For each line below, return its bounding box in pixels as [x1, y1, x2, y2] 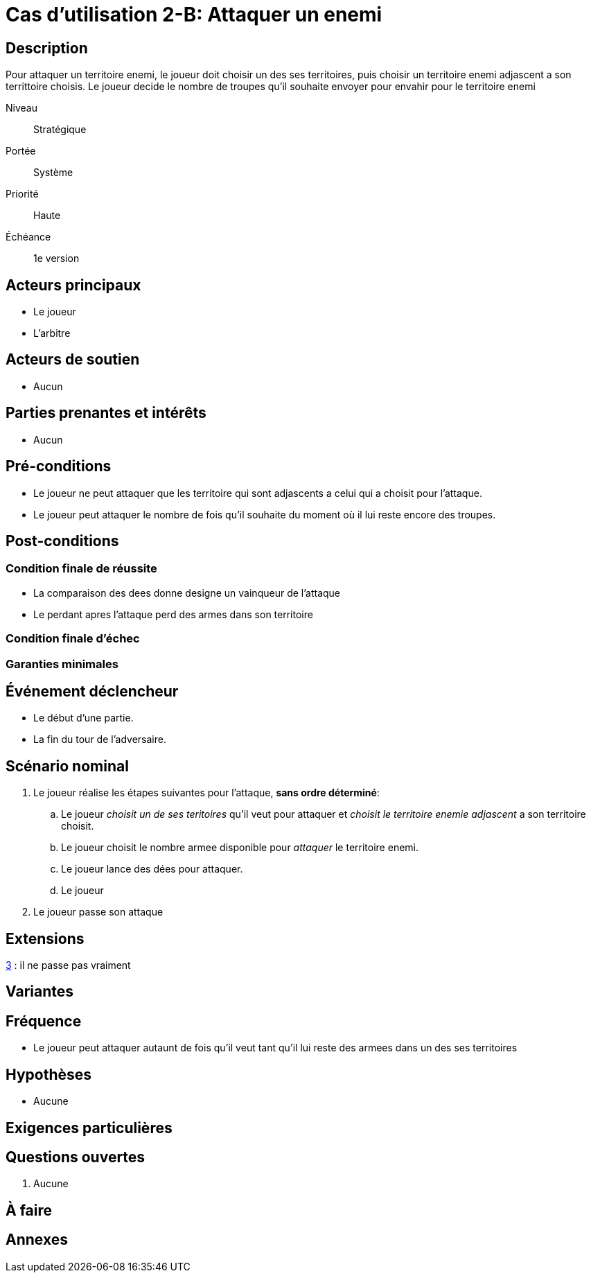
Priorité [6, 188, 39, 200]
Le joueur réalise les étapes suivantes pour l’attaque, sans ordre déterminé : [33, 787, 380, 799]
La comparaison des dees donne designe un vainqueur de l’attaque [33, 586, 341, 599]
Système [33, 166, 73, 179]
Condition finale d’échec [6, 631, 140, 646]
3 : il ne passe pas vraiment [6, 959, 131, 972]
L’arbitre [33, 327, 71, 340]
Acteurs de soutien [6, 351, 140, 369]
